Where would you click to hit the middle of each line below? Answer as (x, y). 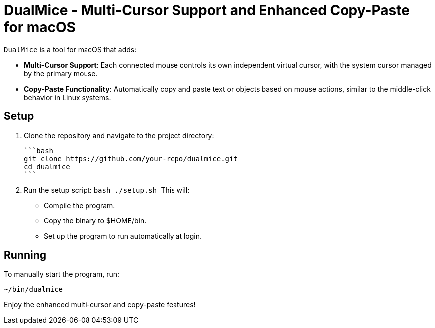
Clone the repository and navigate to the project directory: (119, 135)
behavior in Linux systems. (68, 97)
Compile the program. (80, 205)
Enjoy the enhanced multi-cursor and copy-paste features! (100, 305)
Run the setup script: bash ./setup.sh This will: (107, 190)
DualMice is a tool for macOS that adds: (70, 49)
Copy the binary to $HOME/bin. (95, 220)
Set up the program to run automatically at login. (123, 236)
